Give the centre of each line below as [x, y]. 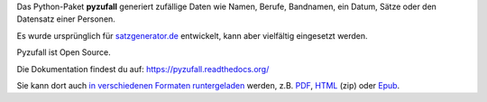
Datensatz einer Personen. [66, 19]
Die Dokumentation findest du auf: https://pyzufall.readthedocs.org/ [143, 69]
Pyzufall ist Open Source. [64, 52]
